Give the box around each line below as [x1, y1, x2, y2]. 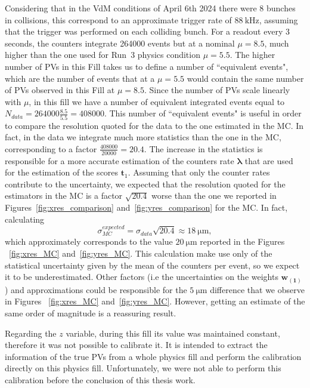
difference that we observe [210, 283, 305, 295]
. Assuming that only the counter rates [128, 166, 270, 178]
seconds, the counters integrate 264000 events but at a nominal [5, 36, 235, 49]
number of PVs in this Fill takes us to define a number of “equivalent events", [5, 60, 289, 72]
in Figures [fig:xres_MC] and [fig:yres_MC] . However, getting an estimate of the [5, 295, 305, 307]
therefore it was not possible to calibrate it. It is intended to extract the [5, 338, 268, 351]
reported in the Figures [200, 235, 285, 248]
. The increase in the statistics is [144, 142, 263, 155]
